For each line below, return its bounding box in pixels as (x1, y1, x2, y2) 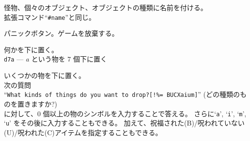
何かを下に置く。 (4, 44, 58, 54)
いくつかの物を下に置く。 (4, 70, 85, 80)
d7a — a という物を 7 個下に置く (4, 54, 107, 64)
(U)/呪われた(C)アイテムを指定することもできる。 (4, 127, 162, 137)
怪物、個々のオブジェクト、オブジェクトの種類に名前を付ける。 (4, 2, 207, 12)
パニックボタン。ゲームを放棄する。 (4, 28, 119, 38)
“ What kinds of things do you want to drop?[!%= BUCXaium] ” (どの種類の (4, 89, 240, 99)
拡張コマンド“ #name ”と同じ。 (4, 12, 96, 22)
